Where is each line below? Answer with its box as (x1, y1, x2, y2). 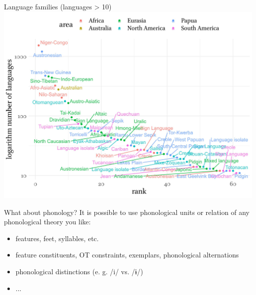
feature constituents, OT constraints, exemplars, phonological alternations (15, 250, 239, 260)
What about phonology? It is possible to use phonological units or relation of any (4, 207, 250, 217)
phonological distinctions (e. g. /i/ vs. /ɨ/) (15, 266, 143, 277)
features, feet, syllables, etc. (15, 233, 99, 243)
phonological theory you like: (4, 216, 91, 227)
